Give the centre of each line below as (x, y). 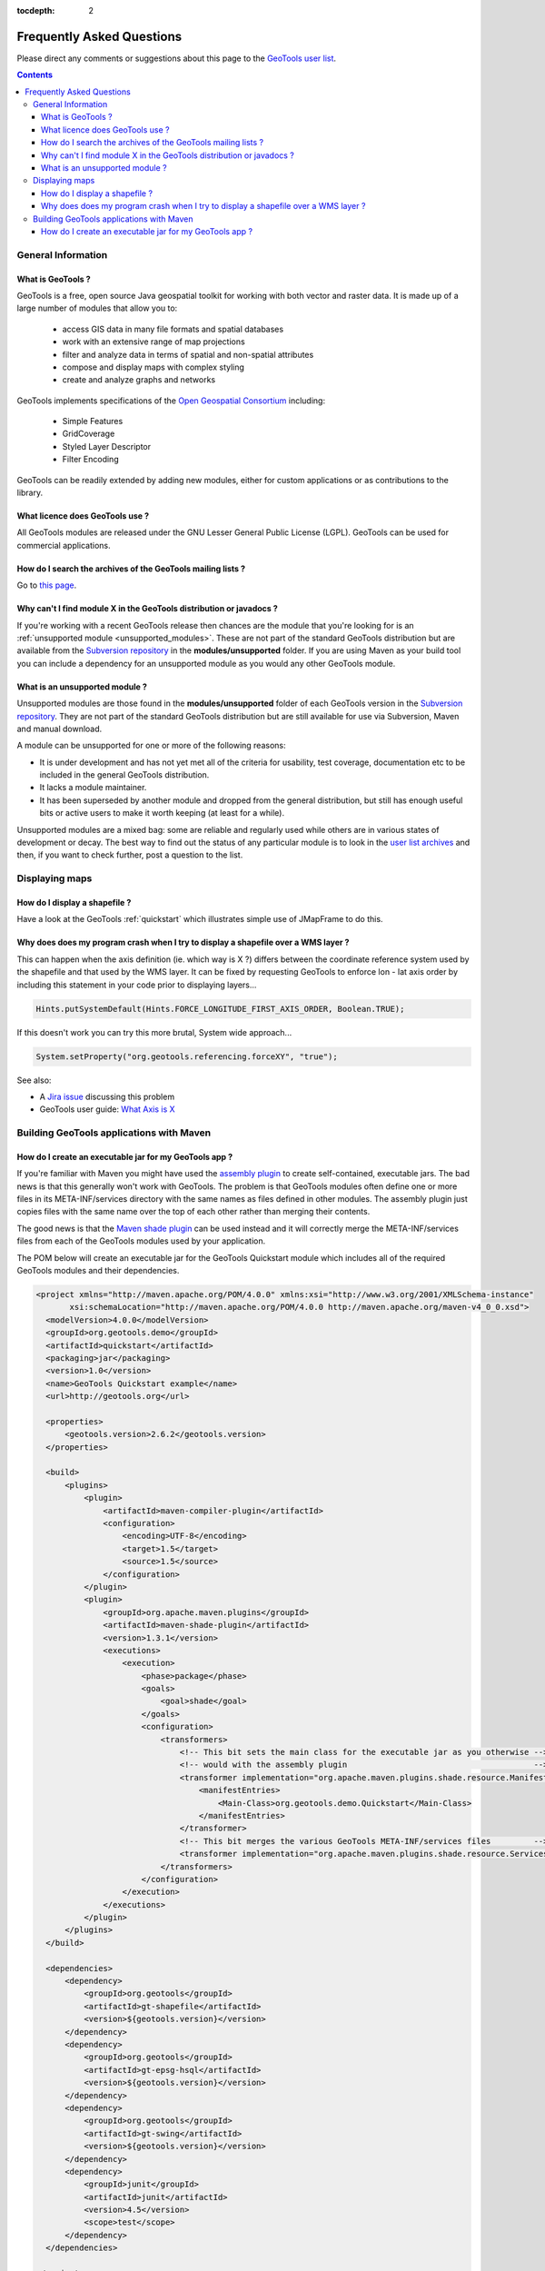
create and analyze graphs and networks (139, 380)
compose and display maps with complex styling (154, 367)
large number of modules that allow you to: (97, 308)
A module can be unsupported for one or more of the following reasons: (151, 746)
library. (30, 493)
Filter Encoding (90, 460)
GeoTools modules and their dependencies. (98, 1270)
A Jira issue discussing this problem (107, 1096)
